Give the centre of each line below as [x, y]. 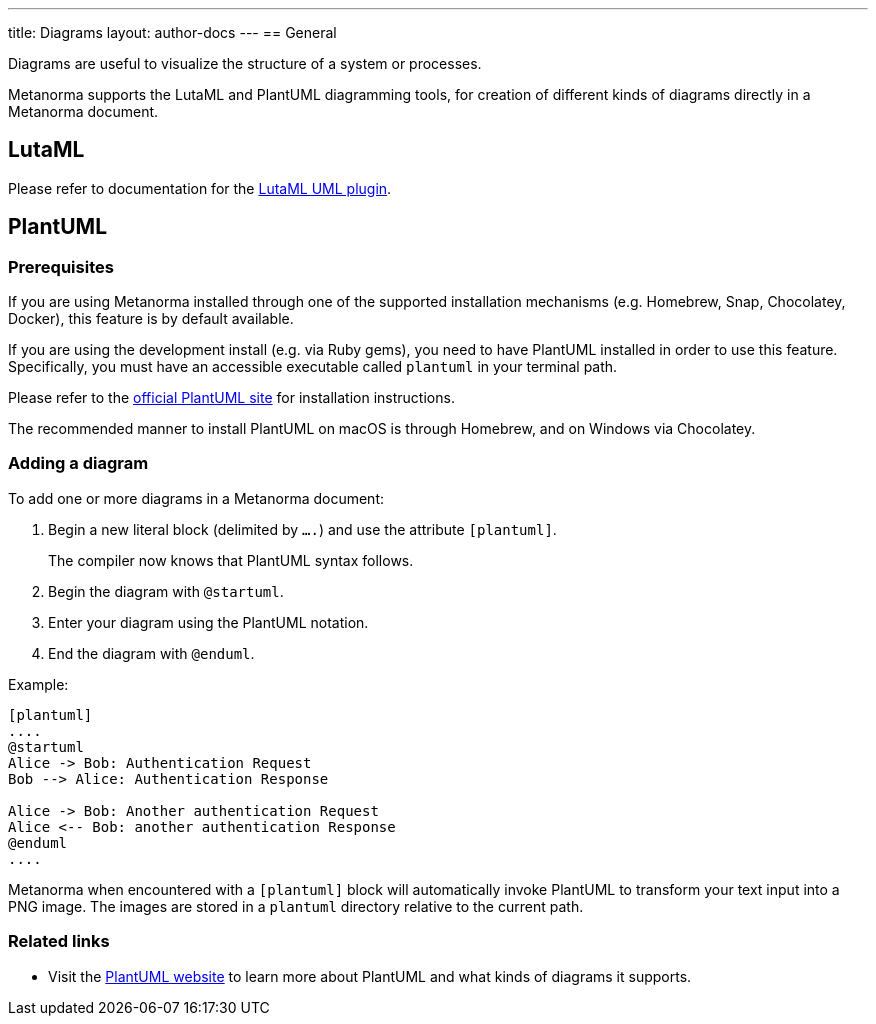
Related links [59, 941]
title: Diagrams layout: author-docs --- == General [172, 32]
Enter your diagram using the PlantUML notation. [208, 622]
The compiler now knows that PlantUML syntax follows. [231, 560]
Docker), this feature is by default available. [151, 319]
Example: [38, 684]
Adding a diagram [78, 463]
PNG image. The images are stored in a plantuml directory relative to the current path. [296, 906]
